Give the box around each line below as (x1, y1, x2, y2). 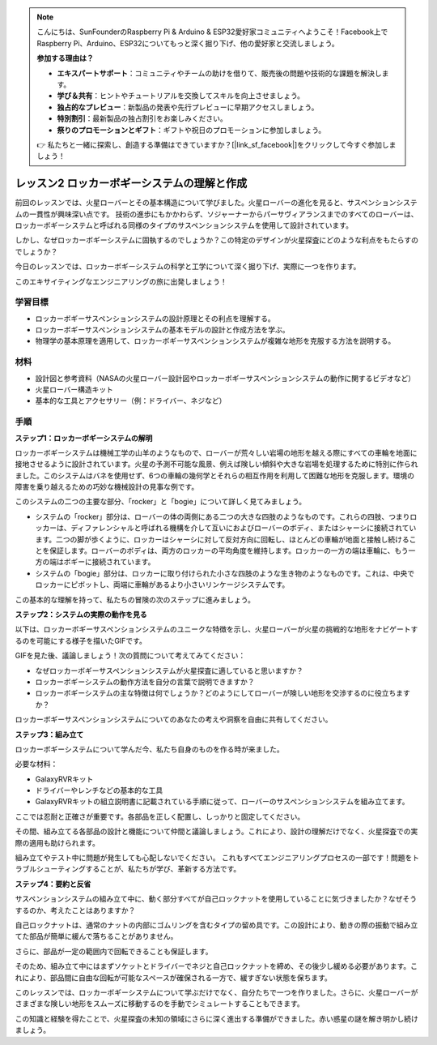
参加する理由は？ (36, 54, 94, 63)
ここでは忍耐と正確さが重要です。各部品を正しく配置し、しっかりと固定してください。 (15, 812, 305, 821)
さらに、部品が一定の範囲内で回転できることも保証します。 (15, 946, 213, 956)
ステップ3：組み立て (15, 730, 84, 739)
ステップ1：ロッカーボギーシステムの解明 (15, 433, 153, 443)
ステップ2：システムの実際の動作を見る (15, 610, 147, 619)
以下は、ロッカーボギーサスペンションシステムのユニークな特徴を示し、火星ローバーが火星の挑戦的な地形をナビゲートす (15, 624, 418, 634)
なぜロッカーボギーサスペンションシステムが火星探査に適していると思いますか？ (35, 666, 303, 675)
